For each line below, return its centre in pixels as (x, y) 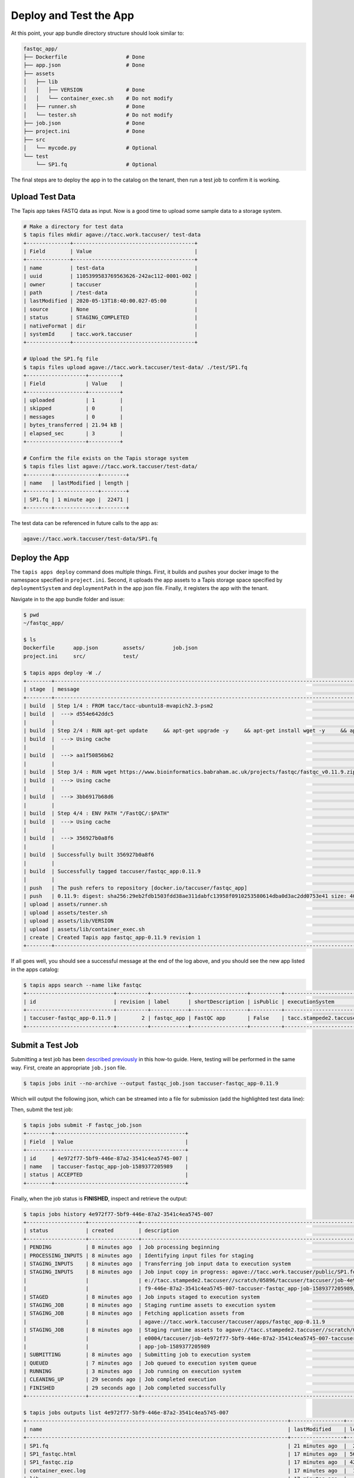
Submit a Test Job (45, 1046)
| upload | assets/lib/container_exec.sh (84, 929)
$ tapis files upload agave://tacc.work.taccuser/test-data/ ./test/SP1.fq (135, 367)
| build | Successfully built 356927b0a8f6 (89, 855)
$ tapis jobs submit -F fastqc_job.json (82, 1125)
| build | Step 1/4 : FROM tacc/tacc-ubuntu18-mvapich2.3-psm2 (118, 706)
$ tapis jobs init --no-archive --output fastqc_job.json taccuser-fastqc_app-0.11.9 (151, 1083)
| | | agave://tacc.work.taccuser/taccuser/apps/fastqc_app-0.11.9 (174, 1322)
